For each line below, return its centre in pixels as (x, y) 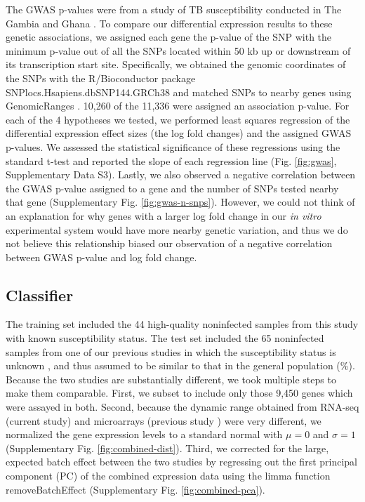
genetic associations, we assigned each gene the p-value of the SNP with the (169, 37)
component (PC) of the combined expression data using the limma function (168, 476)
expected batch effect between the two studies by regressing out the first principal (181, 462)
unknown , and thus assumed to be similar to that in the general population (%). (180, 365)
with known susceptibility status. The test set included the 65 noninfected (165, 338)
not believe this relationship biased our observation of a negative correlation (169, 243)
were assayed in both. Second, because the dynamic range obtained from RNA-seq (182, 407)
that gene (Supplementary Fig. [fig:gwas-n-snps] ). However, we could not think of (180, 202)
